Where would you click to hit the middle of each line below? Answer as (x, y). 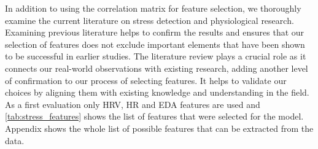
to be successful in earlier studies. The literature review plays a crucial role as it (156, 56)
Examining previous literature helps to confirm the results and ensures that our (155, 32)
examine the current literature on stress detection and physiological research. (149, 20)
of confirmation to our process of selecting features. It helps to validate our (146, 80)
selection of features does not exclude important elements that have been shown (155, 44)
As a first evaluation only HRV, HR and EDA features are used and (133, 104)
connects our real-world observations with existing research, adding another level (157, 68)
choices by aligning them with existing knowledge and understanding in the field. (157, 92)
